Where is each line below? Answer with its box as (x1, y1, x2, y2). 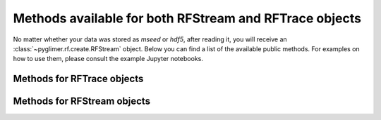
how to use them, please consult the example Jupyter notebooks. (13, 55, 204, 63)
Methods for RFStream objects (13, 95, 151, 107)
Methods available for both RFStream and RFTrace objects (13, 11, 361, 26)
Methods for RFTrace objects (13, 73, 144, 85)
